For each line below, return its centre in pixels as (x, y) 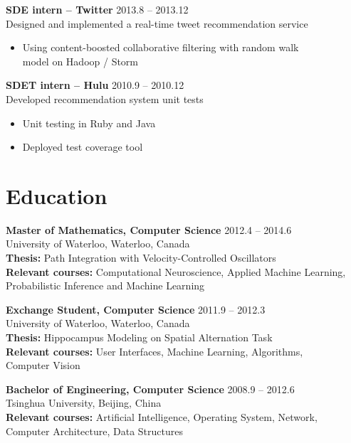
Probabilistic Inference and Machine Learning (105, 285)
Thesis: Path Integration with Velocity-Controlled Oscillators (141, 258)
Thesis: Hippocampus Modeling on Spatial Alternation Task (139, 337)
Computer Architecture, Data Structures (94, 431)
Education (57, 195)
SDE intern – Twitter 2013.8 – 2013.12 (97, 9)
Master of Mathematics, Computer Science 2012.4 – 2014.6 (149, 229)
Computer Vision (43, 365)
